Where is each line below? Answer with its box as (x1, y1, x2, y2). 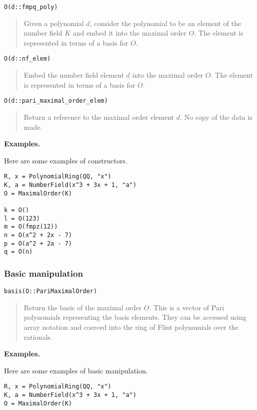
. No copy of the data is (179, 111, 252, 122)
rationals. (23, 331, 52, 342)
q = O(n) (4, 248, 33, 256)
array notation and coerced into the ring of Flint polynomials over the (23, 321, 238, 332)
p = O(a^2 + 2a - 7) (4, 240, 72, 247)
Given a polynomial (23, 18, 84, 28)
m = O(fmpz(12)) (4, 223, 58, 231)
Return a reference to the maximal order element (23, 111, 174, 122)
